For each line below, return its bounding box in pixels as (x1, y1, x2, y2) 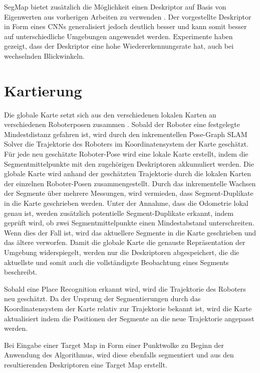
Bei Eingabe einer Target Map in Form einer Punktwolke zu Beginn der (4, 339, 224, 350)
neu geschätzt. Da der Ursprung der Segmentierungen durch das (4, 293, 201, 304)
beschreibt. (4, 267, 38, 277)
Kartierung (4, 80, 82, 100)
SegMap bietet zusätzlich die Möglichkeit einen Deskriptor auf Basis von (4, 2, 226, 12)
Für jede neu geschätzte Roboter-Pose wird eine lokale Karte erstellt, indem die (4, 149, 248, 159)
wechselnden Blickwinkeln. (4, 50, 85, 61)
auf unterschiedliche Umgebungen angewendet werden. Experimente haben (4, 31, 233, 41)
